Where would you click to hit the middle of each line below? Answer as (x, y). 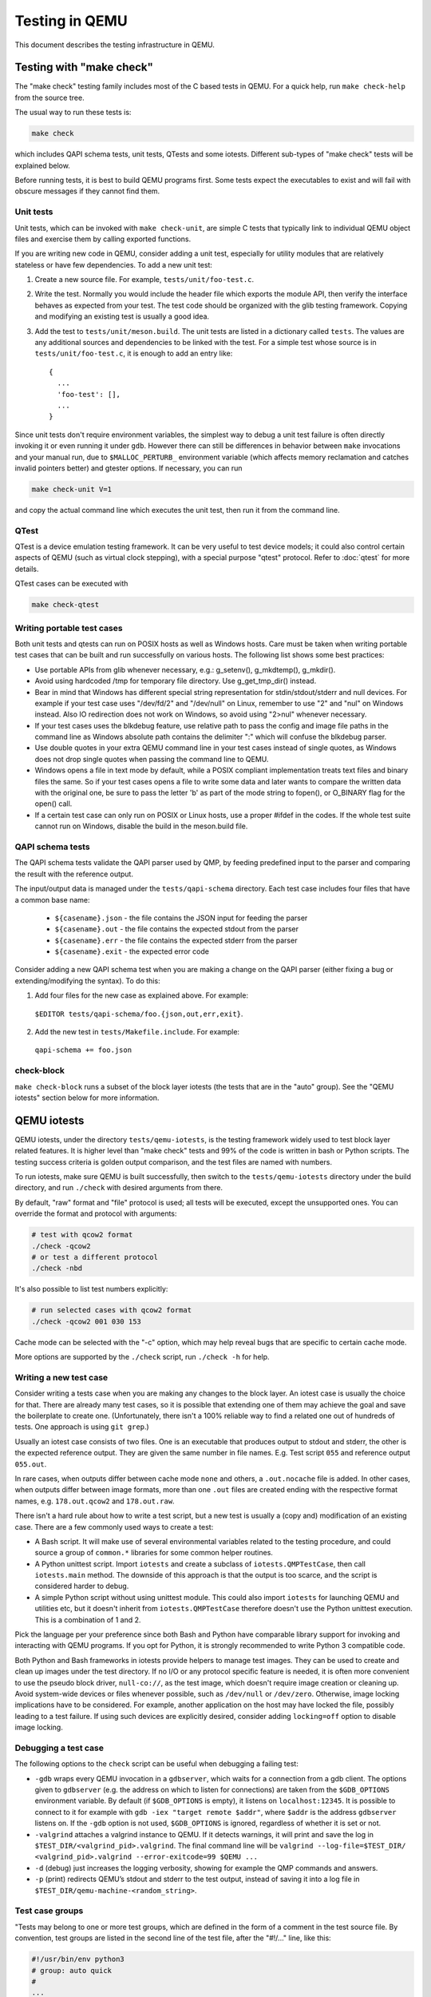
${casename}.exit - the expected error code (132, 951)
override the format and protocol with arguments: (96, 1213)
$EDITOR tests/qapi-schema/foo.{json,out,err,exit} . (139, 1014)
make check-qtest (65, 605)
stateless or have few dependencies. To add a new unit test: (114, 264)
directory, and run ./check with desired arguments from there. (119, 1188)
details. (27, 569)
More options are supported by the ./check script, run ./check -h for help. (142, 1357)
